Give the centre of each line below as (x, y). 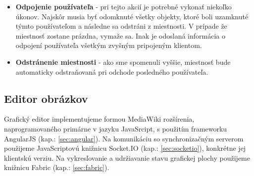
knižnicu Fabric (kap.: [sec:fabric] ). (57, 167)
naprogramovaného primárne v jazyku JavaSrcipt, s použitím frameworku (116, 128)
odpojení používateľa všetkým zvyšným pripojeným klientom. (109, 45)
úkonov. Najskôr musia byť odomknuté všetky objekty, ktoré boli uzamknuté (132, 16)
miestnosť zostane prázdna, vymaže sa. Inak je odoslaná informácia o (120, 35)
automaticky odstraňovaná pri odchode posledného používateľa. (112, 71)
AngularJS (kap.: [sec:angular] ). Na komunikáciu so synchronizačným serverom (124, 138)
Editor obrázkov (46, 98)
